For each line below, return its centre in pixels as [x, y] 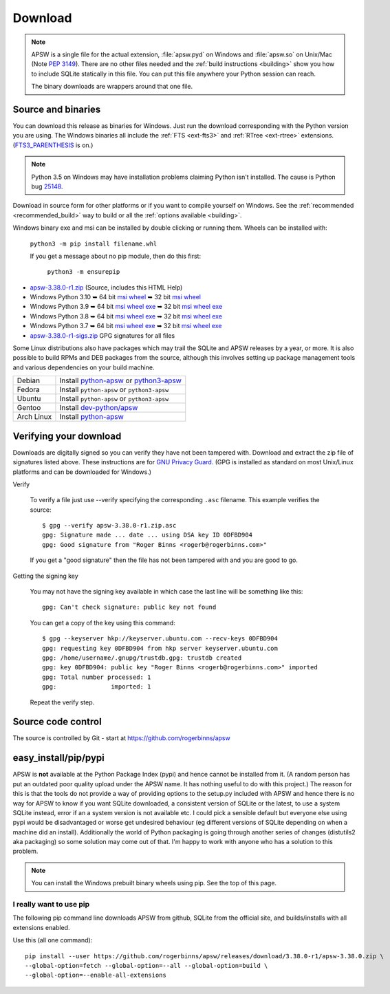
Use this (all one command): [53, 940]
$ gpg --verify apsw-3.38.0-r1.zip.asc [109, 526]
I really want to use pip [51, 905]
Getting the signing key [45, 576]
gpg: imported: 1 [97, 687]
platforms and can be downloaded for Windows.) [82, 472]
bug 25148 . [47, 186]
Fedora [29, 390]
